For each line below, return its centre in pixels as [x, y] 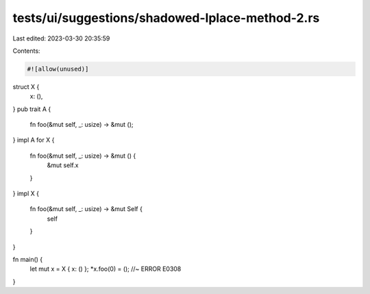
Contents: [26, 51]
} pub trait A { [32, 109]
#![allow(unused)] [58, 69]
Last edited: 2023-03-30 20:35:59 [61, 38]
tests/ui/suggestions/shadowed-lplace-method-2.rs [166, 18]
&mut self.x [63, 165]
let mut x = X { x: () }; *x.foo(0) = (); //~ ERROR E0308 [106, 269]
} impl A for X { [34, 140]
